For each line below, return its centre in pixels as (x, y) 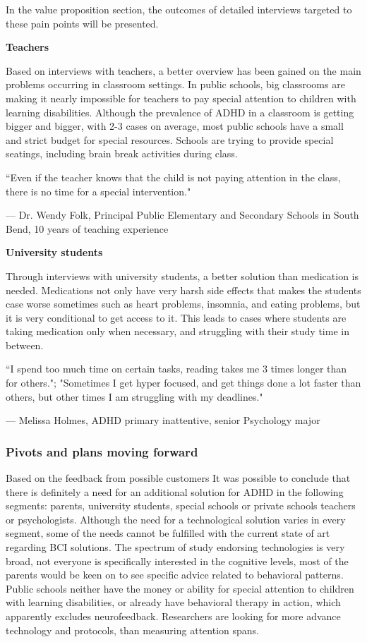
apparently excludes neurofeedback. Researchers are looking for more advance (173, 616)
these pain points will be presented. (82, 23)
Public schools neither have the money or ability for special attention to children (180, 588)
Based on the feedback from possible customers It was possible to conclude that (178, 478)
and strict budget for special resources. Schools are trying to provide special (170, 139)
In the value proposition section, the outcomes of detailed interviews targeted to (179, 9)
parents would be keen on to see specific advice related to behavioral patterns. (175, 575)
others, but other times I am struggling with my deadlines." (134, 396)
